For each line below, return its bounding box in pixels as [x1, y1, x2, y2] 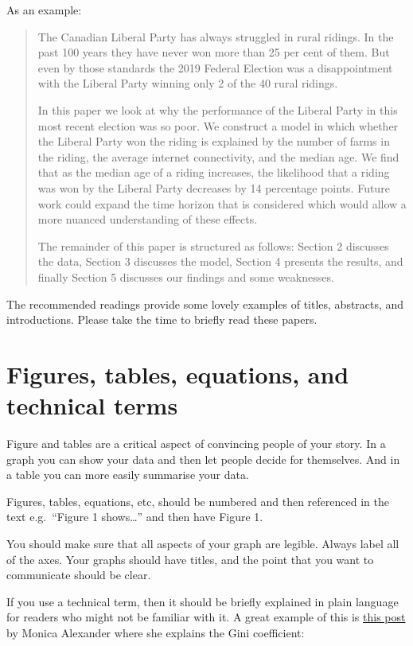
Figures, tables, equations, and [6, 357, 349, 390]
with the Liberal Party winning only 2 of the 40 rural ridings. [37, 75, 338, 91]
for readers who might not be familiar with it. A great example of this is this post [6, 609, 406, 625]
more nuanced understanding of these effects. [37, 211, 258, 228]
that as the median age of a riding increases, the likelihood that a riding [37, 164, 390, 181]
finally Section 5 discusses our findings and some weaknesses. [37, 268, 334, 285]
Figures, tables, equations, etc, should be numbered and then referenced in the [6, 492, 389, 509]
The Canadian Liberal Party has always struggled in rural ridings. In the [37, 28, 394, 45]
